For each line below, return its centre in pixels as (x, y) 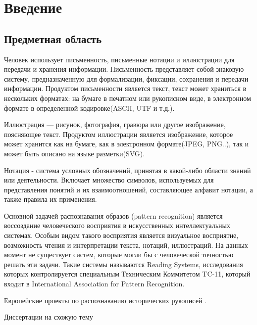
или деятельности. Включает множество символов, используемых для (109, 180)
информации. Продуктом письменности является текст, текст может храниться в (125, 88)
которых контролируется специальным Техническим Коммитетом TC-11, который (127, 274)
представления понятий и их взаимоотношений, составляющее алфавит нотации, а (128, 189)
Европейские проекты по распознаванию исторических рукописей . (105, 300)
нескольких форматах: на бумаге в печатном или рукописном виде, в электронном (128, 98)
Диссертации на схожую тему (49, 317)
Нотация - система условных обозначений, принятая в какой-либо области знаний (128, 170)
